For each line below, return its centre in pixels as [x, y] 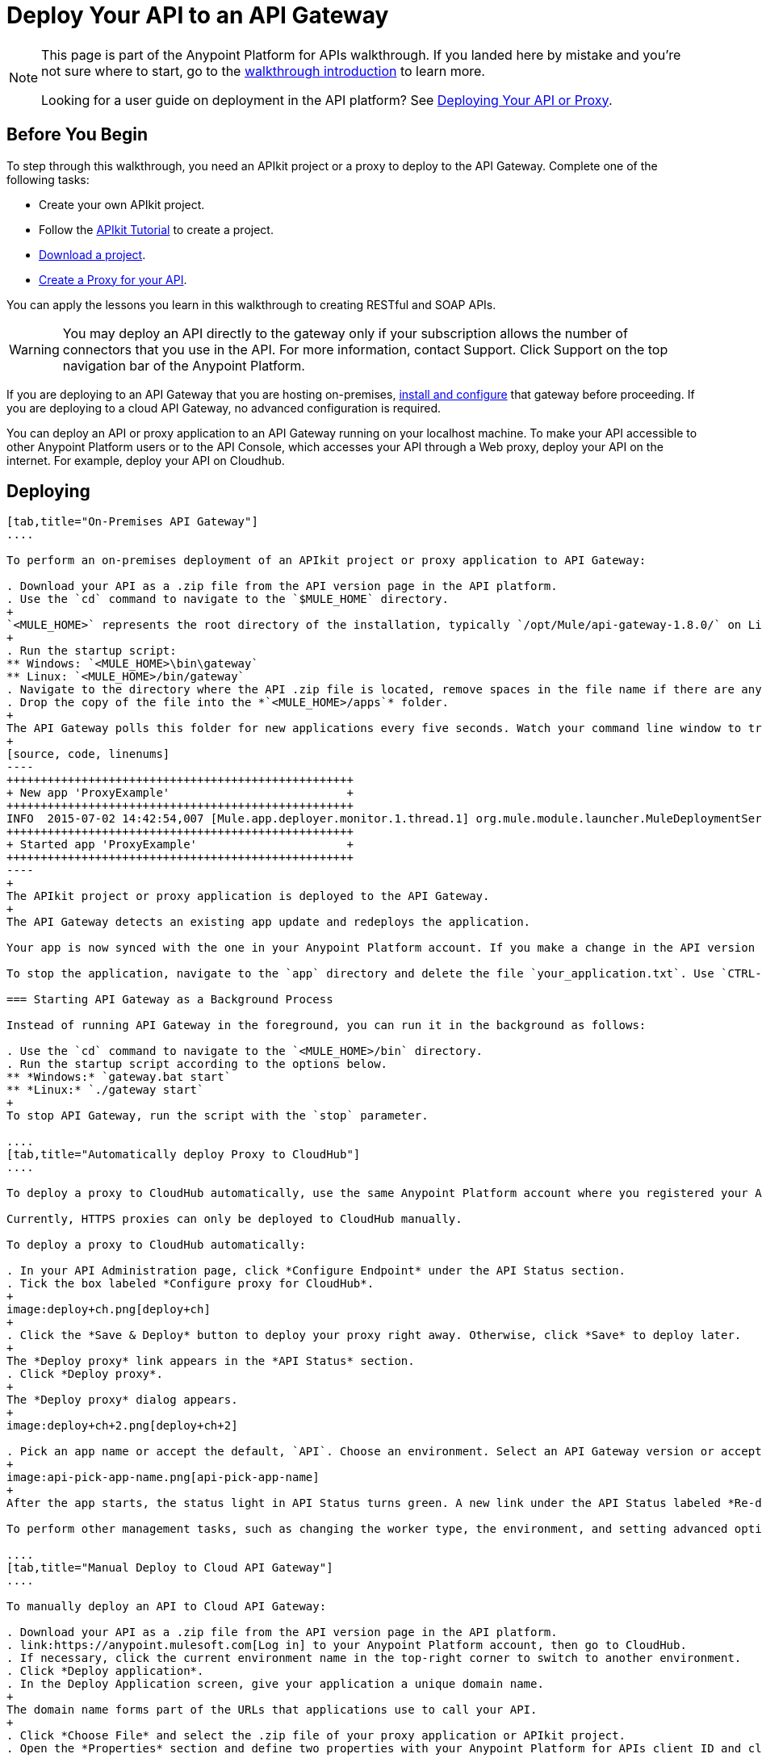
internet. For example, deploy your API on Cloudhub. [146, 460]
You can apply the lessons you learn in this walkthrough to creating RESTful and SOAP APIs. [251, 304]
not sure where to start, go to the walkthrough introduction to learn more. [263, 71]
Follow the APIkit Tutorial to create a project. [156, 229]
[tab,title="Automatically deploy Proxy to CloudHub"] [184, 1155]
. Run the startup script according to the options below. [197, 1064]
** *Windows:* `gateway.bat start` [119, 1077]
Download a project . [92, 254]
